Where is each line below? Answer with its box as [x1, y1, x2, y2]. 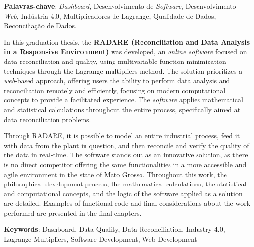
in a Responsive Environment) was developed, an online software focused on [4, 46, 247, 57]
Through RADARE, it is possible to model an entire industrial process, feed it [4, 130, 240, 141]
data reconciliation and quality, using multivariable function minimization [4, 56, 226, 66]
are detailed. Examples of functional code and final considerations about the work [4, 198, 251, 208]
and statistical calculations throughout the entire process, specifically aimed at [4, 104, 241, 114]
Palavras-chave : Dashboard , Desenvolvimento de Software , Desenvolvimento [4, 1, 236, 11]
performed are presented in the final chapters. [4, 207, 141, 217]
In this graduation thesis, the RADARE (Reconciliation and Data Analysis [4, 36, 250, 47]
